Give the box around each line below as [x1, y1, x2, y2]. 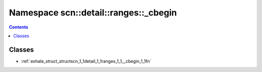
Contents [9, 24, 29, 30]
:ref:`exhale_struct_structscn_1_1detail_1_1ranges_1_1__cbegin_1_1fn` [21, 58, 151, 64]
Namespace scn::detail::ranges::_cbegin [9, 7, 177, 18]
